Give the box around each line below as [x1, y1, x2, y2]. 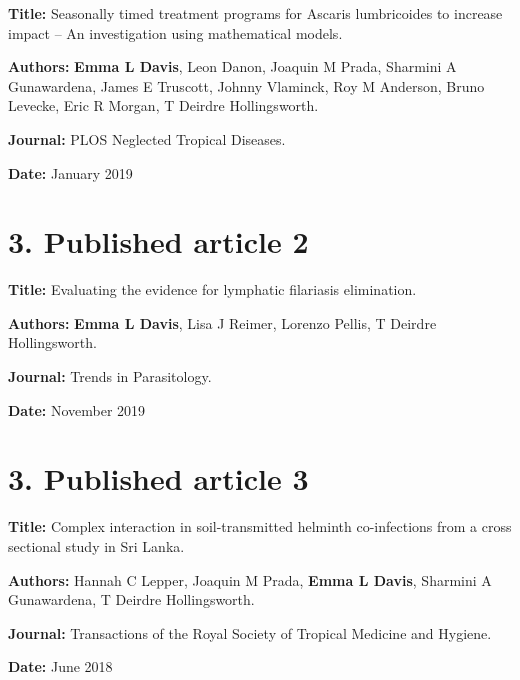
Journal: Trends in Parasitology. [8, 366, 212, 387]
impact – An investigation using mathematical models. [8, 22, 343, 43]
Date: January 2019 [8, 162, 133, 183]
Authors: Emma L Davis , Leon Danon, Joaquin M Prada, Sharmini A [8, 56, 457, 77]
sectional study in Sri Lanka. [8, 535, 185, 556]
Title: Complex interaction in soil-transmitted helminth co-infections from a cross [8, 516, 512, 537]
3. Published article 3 [8, 458, 309, 499]
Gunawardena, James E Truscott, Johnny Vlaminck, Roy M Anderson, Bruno [8, 75, 485, 96]
